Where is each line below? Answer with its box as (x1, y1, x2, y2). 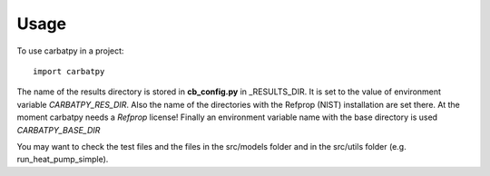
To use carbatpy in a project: (16, 45, 124, 56)
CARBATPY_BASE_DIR (16, 124, 101, 135)
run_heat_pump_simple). (16, 154, 109, 165)
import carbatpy (33, 66, 105, 76)
